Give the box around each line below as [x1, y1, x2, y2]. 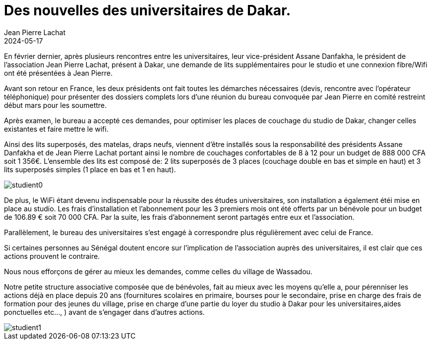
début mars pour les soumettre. [4, 100, 107, 109]
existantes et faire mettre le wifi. [4, 124, 109, 133]
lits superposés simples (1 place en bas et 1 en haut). [4, 165, 176, 174]
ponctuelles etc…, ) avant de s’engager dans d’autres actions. [4, 307, 205, 316]
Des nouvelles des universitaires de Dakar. [4, 2, 291, 19]
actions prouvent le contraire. [4, 251, 100, 260]
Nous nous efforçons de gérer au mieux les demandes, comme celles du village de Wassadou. [4, 267, 312, 276]
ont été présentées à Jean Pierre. [4, 68, 113, 77]
